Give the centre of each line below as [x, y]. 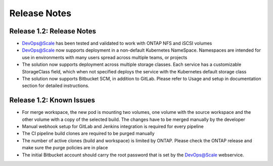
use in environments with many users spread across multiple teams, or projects [105, 57]
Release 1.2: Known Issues [52, 100]
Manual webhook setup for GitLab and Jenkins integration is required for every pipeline [113, 127]
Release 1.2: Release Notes [53, 31]
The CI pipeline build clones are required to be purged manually [88, 134]
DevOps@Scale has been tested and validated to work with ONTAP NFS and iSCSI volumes [117, 44]
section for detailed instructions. [56, 86]
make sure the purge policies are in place [65, 148]
